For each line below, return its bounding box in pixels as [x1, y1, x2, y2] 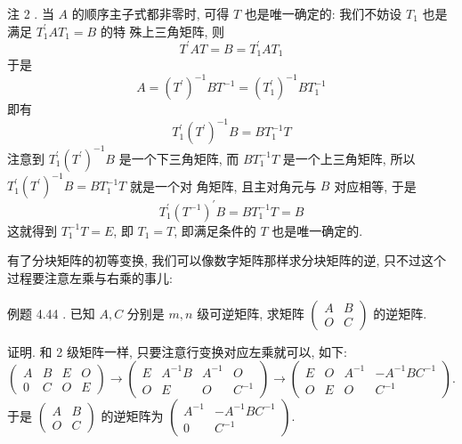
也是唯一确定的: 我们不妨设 [244, 4, 402, 22]
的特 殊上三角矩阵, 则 [100, 21, 225, 40]
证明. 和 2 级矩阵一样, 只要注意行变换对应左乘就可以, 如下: [7, 342, 347, 360]
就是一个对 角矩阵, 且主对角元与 [129, 176, 317, 195]
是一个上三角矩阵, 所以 [282, 149, 416, 167]
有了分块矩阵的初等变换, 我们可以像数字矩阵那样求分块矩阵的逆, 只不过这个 [7, 251, 447, 270]
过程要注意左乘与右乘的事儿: [7, 269, 173, 287]
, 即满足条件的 [174, 221, 256, 239]
